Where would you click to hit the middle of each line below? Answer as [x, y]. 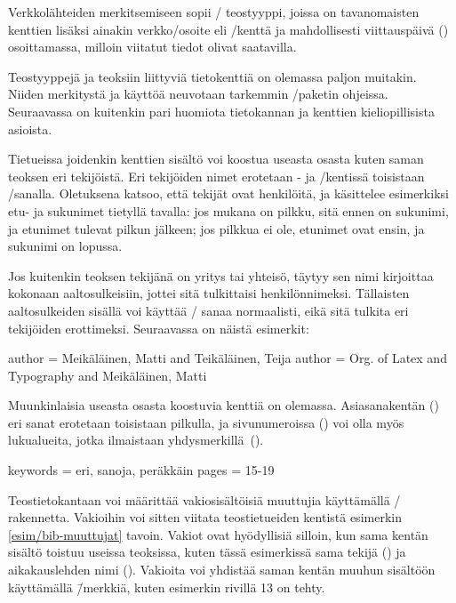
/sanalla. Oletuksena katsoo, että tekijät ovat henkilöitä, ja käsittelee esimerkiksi [228, 193]
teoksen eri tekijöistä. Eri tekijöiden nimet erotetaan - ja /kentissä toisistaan [216, 176]
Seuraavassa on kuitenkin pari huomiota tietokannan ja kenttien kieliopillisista [221, 111]
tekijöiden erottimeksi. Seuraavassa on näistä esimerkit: [159, 328]
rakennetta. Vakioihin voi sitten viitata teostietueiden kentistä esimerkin [205, 517]
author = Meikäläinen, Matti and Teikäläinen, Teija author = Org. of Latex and [228, 358]
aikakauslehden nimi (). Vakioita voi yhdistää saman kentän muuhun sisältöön [222, 570]
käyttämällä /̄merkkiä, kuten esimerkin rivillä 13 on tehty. [167, 587]
